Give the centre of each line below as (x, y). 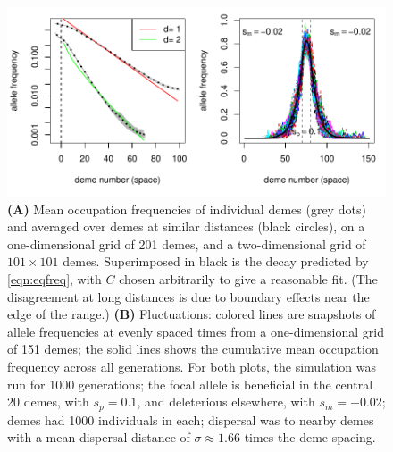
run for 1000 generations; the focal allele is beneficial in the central (190, 384)
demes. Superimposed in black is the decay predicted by (216, 261)
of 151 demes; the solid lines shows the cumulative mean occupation (193, 349)
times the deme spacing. (310, 437)
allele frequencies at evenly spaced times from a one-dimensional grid (196, 331)
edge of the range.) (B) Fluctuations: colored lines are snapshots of (192, 314)
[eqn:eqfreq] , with (54, 278)
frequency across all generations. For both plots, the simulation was (192, 366)
